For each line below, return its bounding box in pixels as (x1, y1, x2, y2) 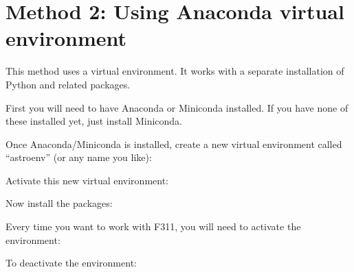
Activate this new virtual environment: (5, 173, 168, 187)
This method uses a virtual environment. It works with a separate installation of (5, 64, 344, 78)
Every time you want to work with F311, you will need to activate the (5, 219, 301, 234)
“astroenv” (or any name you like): (5, 150, 152, 164)
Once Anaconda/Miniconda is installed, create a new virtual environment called (5, 136, 342, 151)
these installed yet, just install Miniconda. (5, 114, 182, 128)
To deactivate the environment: (5, 256, 137, 270)
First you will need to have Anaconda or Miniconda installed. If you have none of (5, 100, 349, 114)
